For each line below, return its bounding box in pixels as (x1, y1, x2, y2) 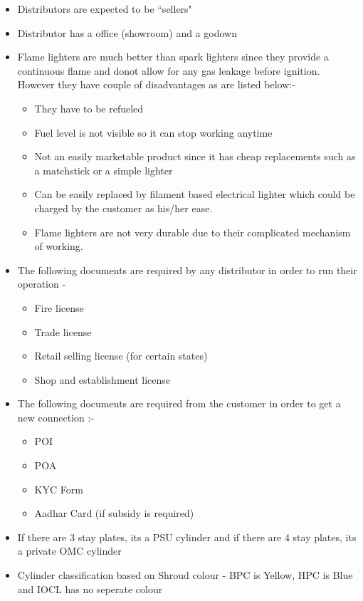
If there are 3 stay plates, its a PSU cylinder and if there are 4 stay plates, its (17, 529, 357, 544)
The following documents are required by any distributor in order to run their (17, 262, 357, 277)
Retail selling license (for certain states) (34, 348, 208, 363)
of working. (34, 239, 83, 254)
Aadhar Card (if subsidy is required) (34, 506, 194, 521)
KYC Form (34, 481, 83, 496)
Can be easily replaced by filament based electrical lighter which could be (34, 187, 355, 202)
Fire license (34, 300, 84, 315)
